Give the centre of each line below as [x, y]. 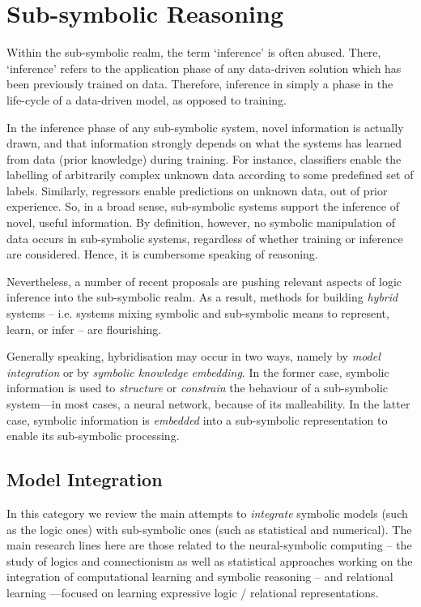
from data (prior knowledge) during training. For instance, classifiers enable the [204, 158]
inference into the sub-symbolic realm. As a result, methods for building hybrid [202, 297]
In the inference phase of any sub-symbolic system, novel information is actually [205, 127]
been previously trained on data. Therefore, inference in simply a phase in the [200, 84]
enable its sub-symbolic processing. [93, 436]
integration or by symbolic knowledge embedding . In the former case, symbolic [198, 372]
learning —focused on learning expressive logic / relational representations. [193, 592]
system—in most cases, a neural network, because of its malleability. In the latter [208, 404]
